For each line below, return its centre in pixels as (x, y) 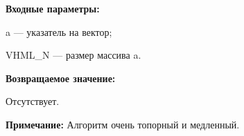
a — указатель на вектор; (59, 31)
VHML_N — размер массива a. (73, 55)
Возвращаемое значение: (61, 78)
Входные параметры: (53, 8)
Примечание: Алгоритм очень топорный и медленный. (123, 124)
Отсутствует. (33, 101)
